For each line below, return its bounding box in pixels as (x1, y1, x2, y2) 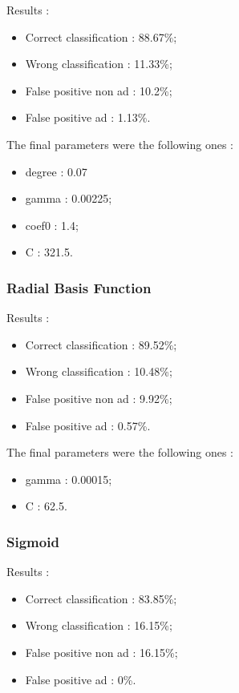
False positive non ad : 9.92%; (25, 389, 172, 406)
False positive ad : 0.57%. (25, 417, 151, 433)
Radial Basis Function (6, 277, 152, 297)
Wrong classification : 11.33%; (25, 55, 172, 72)
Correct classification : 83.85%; (25, 590, 177, 606)
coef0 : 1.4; (25, 216, 79, 233)
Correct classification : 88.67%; (25, 28, 177, 45)
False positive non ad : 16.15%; (25, 643, 178, 660)
